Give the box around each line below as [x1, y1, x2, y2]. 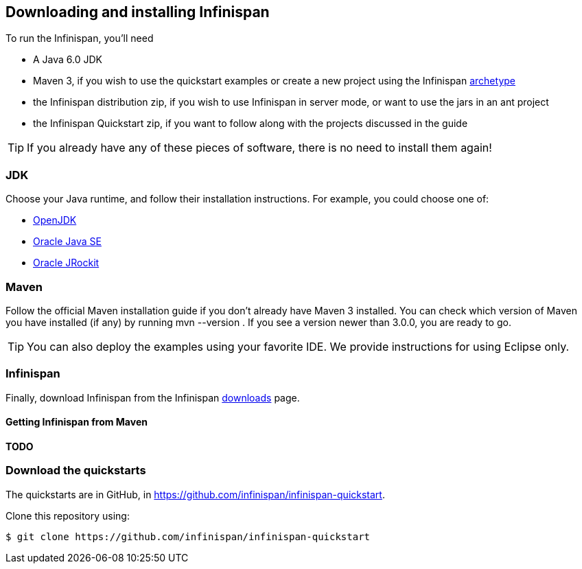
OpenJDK [33, 214, 77, 227]
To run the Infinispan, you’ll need [5, 32, 154, 45]
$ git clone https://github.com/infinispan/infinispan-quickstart [5, 531, 371, 542]
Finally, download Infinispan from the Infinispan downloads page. [5, 391, 300, 404]
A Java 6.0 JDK [33, 54, 103, 66]
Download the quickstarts [5, 463, 146, 478]
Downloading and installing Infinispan [5, 3, 270, 21]
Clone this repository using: [5, 509, 130, 522]
